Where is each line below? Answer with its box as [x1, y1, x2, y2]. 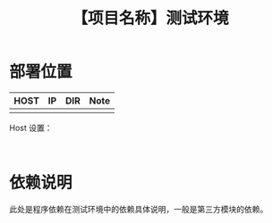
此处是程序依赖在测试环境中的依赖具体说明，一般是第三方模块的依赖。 [9, 203, 268, 214]
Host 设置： [9, 122, 53, 133]
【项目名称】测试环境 [71, 8, 229, 29]
